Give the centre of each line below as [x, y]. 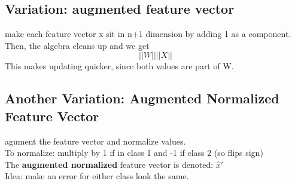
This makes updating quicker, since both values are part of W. [119, 66]
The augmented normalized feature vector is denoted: [109, 164]
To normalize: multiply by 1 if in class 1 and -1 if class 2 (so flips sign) [134, 153]
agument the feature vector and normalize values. [95, 141]
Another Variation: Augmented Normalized [142, 98]
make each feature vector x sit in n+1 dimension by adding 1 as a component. [148, 34]
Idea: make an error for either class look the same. [97, 176]
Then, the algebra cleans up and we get [77, 45]
